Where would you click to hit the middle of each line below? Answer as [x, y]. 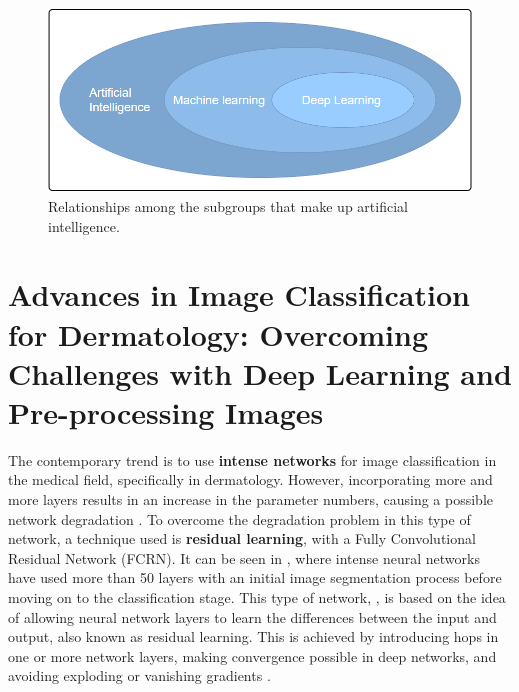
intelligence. [84, 225]
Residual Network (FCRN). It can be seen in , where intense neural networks [244, 557]
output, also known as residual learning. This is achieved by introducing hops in [253, 636]
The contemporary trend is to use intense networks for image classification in [252, 459]
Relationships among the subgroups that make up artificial [228, 205]
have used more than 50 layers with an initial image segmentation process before [255, 577]
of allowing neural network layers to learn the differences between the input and [252, 616]
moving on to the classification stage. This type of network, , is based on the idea [257, 596]
